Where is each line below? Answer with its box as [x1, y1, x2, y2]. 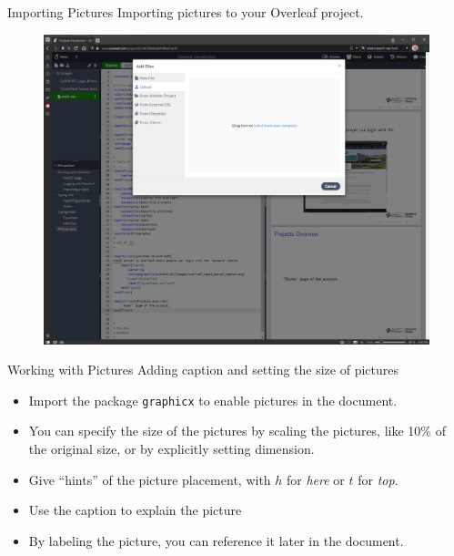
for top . [358, 469, 399, 489]
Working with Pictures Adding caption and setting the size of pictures [7, 360, 399, 379]
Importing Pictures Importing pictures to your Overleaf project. [7, 3, 364, 21]
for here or [287, 469, 345, 489]
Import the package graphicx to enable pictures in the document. [28, 390, 398, 409]
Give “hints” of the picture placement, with [28, 469, 271, 489]
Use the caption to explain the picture [28, 500, 242, 520]
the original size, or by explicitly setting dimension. [28, 438, 315, 458]
